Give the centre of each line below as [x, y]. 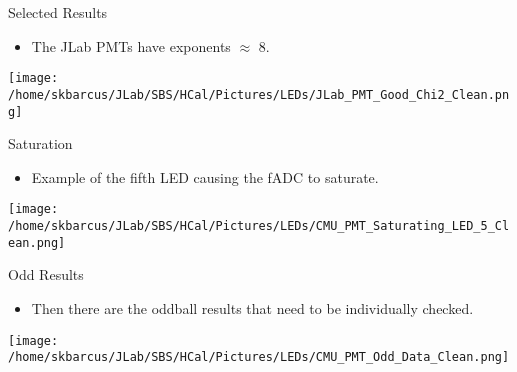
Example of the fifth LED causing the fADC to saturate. [205, 176]
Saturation [40, 143]
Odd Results [46, 274]
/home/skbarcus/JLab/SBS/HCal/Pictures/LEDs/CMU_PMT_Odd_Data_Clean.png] [259, 357]
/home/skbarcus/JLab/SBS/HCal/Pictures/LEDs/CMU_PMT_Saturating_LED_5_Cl [259, 226]
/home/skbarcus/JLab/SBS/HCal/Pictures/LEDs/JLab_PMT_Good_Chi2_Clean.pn [259, 94]
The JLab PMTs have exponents [131, 45]
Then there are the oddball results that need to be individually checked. [252, 307]
